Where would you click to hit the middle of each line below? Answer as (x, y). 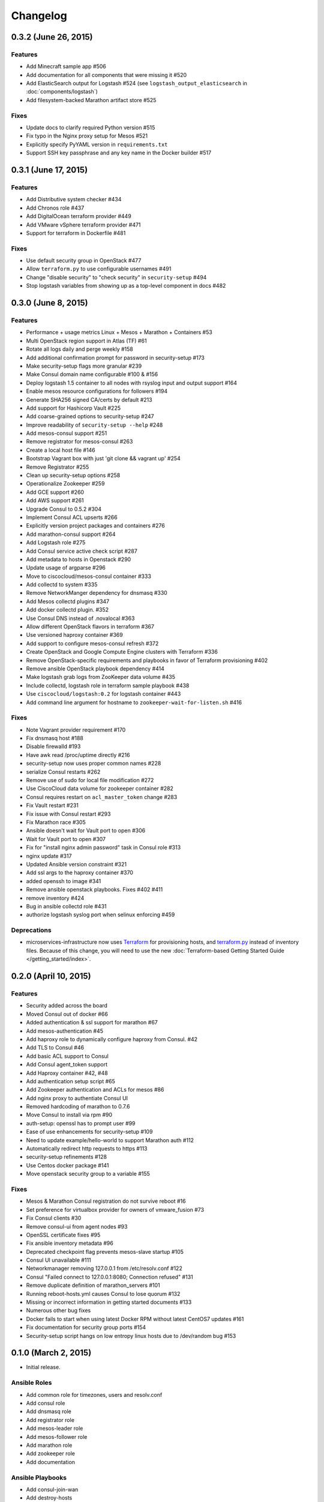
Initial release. (43, 1367)
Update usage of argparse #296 (66, 568)
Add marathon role (49, 1445)
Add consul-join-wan (52, 1489)
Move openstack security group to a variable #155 (88, 1174)
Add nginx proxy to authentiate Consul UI (77, 1098)
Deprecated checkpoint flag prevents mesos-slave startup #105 (105, 1251)
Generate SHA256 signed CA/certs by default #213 (89, 400)
